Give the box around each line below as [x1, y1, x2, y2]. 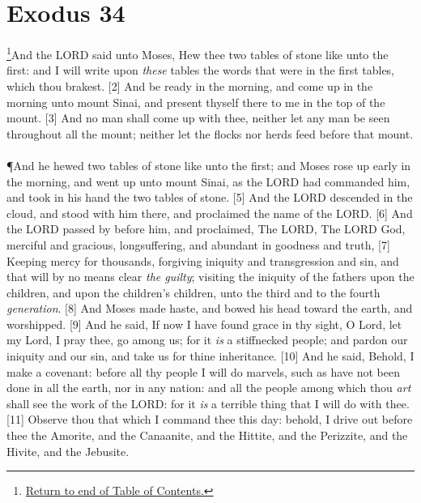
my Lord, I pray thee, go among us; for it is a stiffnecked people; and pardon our [6, 331, 408, 348]
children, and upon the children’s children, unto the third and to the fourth [6, 283, 381, 301]
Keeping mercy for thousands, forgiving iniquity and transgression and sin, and [6, 252, 399, 269]
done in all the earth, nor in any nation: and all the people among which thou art [6, 379, 411, 396]
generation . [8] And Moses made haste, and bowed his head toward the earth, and [6, 300, 413, 317]
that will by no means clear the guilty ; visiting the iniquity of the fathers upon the [6, 268, 415, 285]
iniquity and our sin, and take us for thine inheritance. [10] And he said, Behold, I [6, 347, 415, 364]
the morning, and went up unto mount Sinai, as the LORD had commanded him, [6, 173, 410, 190]
